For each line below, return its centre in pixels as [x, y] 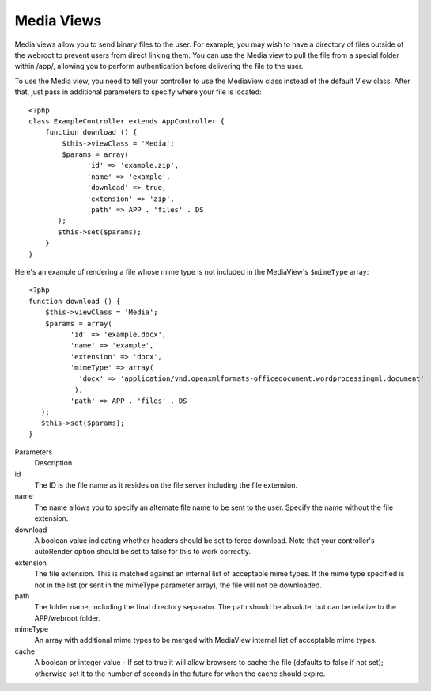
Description [53, 463]
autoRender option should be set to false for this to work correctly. [143, 552]
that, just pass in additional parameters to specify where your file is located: [138, 92]
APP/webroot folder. [67, 618]
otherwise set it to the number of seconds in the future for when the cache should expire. [180, 674]
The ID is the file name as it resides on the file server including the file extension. [166, 485]
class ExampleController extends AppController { [127, 121]
